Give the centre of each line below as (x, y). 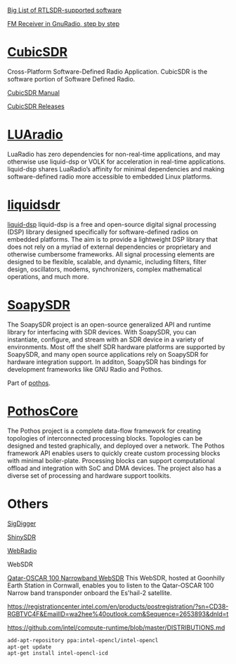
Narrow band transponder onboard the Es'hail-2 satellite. (90, 592)
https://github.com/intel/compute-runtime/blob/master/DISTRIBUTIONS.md (116, 627)
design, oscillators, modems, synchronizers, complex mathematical (105, 269)
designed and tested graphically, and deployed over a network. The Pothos (116, 445)
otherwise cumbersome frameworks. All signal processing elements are (111, 254)
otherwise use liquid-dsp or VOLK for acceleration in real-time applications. (117, 162)
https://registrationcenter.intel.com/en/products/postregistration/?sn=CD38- (118, 606)
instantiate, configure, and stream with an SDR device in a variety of (106, 339)
